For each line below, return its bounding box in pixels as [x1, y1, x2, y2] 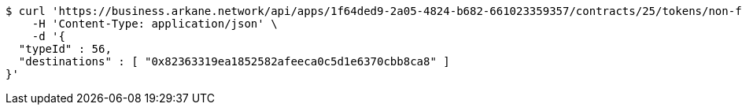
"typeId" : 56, [18, 43, 112, 55]
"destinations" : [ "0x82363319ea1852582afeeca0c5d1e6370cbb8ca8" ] [18, 55, 450, 68]
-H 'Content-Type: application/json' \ [31, 17, 278, 30]
